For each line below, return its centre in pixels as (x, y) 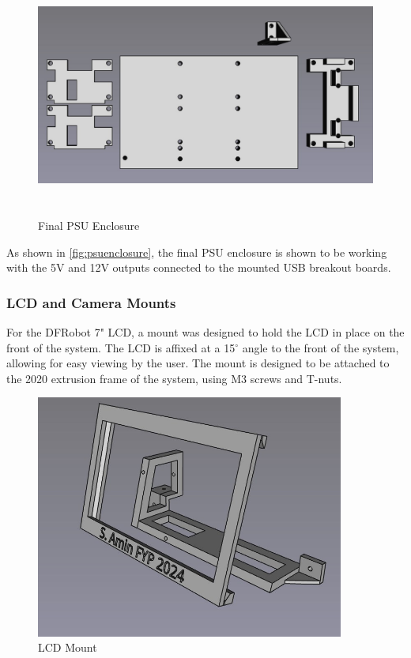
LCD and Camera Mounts (91, 302)
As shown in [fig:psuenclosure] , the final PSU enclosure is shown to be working (197, 252)
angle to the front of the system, (321, 347)
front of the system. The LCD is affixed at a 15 (121, 347)
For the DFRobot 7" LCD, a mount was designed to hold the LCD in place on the (205, 331)
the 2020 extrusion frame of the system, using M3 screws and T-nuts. (174, 378)
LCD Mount (68, 647)
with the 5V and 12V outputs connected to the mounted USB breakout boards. (199, 267)
